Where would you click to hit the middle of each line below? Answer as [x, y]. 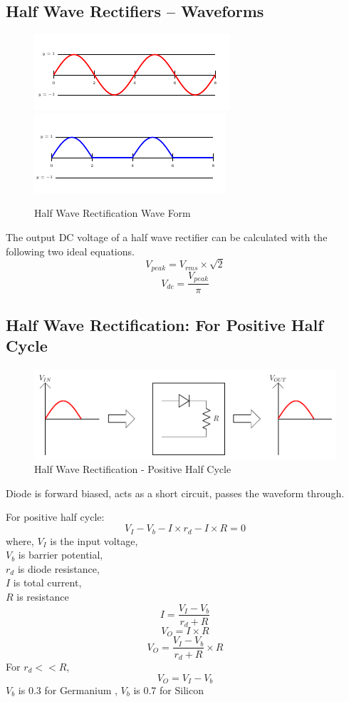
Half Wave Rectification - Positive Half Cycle [133, 469]
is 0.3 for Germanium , [68, 690]
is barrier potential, [61, 555]
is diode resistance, [58, 568]
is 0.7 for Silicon [168, 690]
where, [20, 540]
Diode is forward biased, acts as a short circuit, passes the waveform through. [175, 493]
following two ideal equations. [70, 251]
